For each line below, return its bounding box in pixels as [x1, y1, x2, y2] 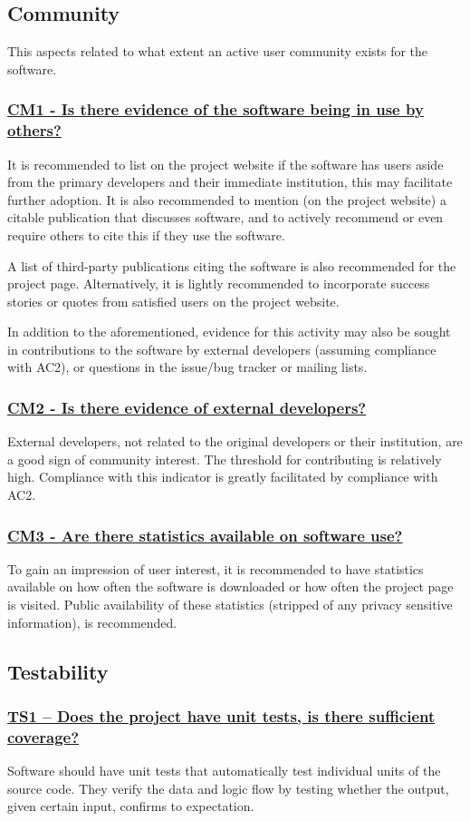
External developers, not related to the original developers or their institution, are [7, 432, 463, 451]
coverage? [7, 725, 80, 748]
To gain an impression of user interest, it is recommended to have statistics [7, 559, 424, 578]
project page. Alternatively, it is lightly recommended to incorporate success [7, 274, 430, 293]
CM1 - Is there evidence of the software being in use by [7, 98, 424, 121]
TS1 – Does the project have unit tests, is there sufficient [7, 704, 436, 727]
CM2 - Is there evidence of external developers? [7, 396, 367, 418]
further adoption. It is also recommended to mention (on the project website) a [7, 190, 446, 209]
